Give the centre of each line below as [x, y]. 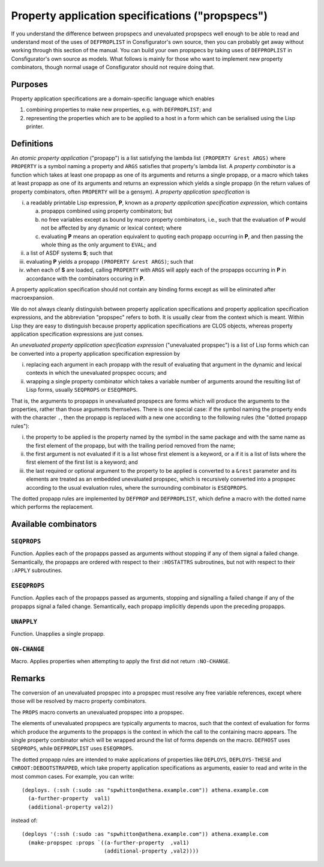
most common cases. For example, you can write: [73, 776]
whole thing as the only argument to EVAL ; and [99, 245]
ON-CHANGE [28, 649]
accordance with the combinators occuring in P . [85, 278]
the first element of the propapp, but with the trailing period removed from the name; [131, 445]
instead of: [24, 821]
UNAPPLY [24, 622]
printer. [35, 127]
